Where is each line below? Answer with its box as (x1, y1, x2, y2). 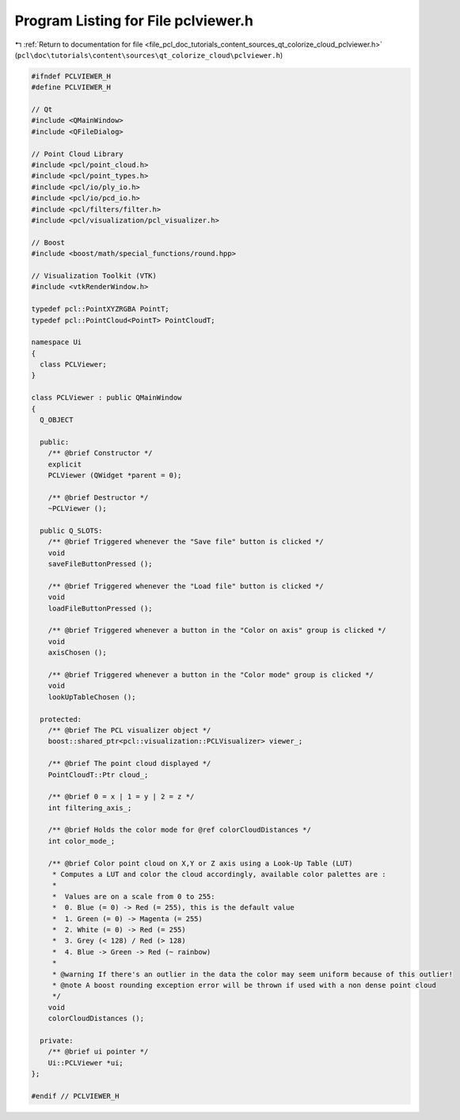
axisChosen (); (48, 648, 107, 657)
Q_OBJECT (40, 416, 74, 425)
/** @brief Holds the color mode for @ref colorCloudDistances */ (48, 825, 312, 835)
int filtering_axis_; (48, 803, 132, 812)
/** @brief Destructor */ (48, 493, 149, 502)
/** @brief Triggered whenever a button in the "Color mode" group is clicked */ (48, 670, 374, 680)
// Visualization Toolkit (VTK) (31, 271, 158, 280)
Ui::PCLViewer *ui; (48, 1058, 124, 1067)
